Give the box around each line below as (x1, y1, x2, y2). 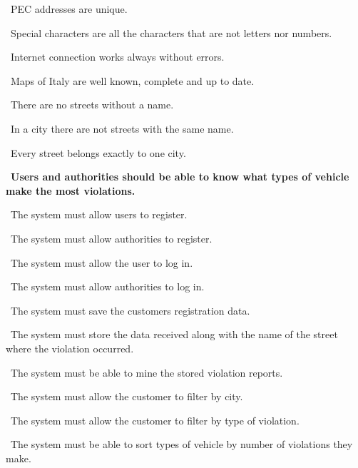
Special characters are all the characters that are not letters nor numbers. (10, 25, 332, 40)
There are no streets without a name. (10, 97, 174, 112)
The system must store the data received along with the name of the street (10, 327, 338, 342)
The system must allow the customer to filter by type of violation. (10, 412, 300, 427)
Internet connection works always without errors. (10, 49, 225, 64)
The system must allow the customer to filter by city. (10, 389, 243, 404)
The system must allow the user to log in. (10, 255, 193, 270)
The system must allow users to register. (10, 207, 188, 222)
